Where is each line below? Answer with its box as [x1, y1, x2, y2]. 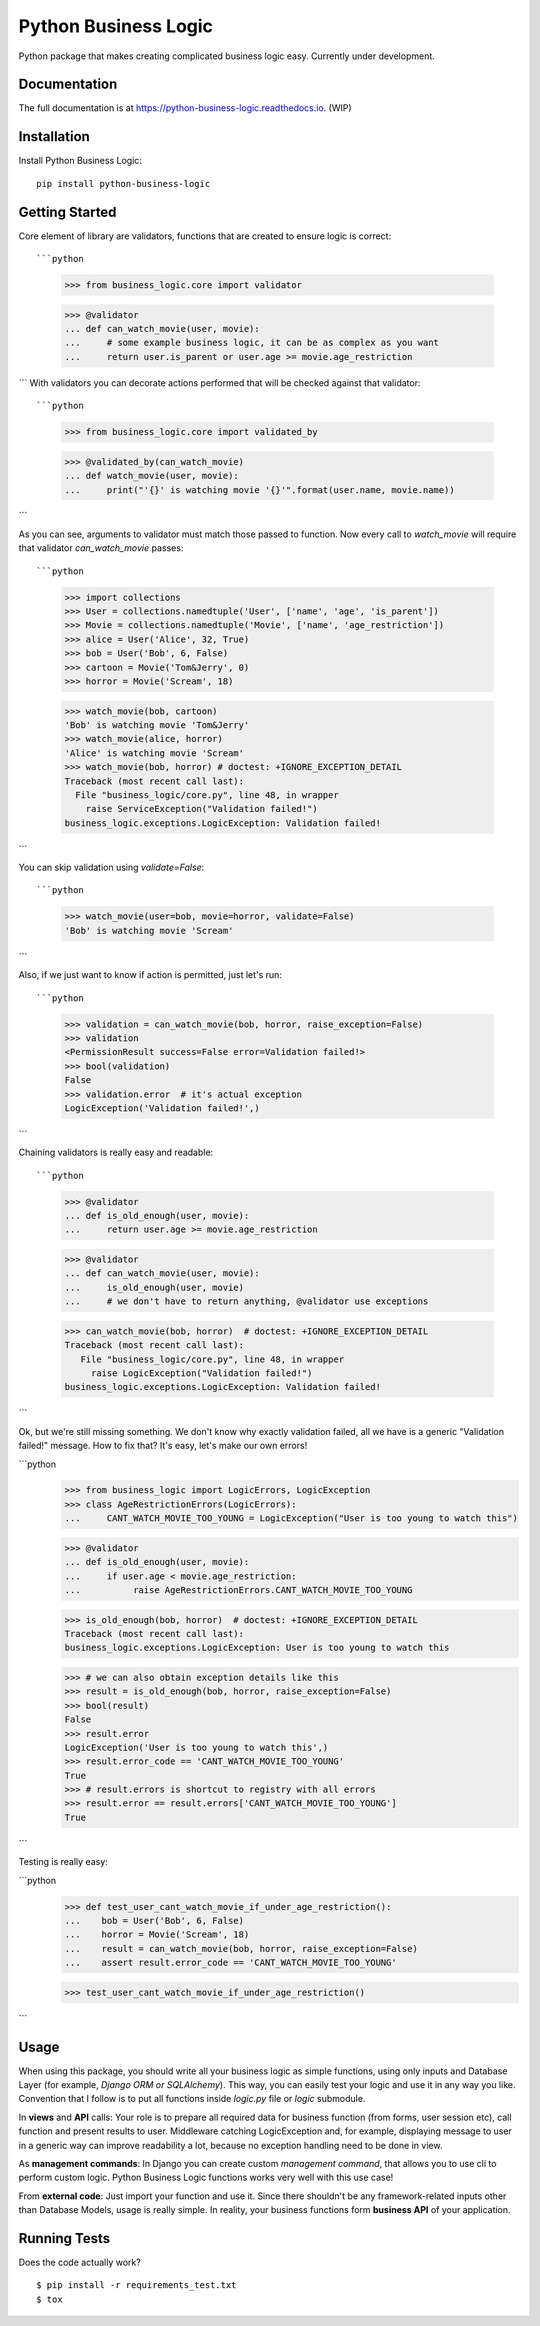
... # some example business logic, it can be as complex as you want [64, 337, 440, 349]
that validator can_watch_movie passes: [18, 542, 184, 554]
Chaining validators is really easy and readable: [18, 1146, 214, 1159]
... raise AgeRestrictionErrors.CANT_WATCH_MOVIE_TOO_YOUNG [64, 1585, 413, 1596]
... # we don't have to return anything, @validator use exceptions [64, 1296, 429, 1307]
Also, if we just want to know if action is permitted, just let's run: [18, 969, 282, 981]
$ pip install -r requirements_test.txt [36, 2280, 237, 2291]
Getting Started [18, 203, 117, 220]
